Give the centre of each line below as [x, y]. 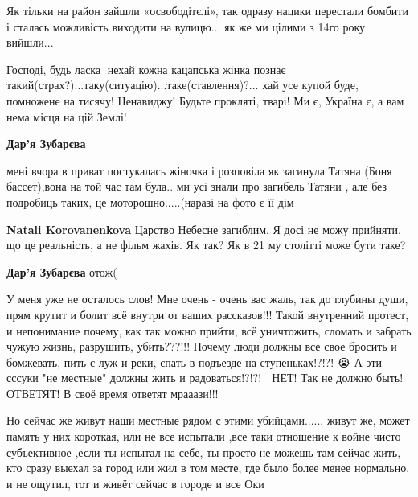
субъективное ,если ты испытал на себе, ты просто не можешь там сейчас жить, [204, 452]
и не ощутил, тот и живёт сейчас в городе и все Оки [135, 483]
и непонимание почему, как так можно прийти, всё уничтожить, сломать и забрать [209, 330]
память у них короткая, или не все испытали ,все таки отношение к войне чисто [204, 436]
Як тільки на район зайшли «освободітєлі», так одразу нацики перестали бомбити [207, 10]
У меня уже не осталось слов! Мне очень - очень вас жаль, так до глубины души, [207, 299]
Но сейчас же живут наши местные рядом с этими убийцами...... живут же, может [208, 420]
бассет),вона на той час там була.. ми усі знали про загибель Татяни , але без [197, 186]
